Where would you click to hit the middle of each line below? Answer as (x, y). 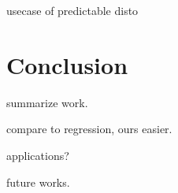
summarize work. (47, 102)
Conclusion (67, 64)
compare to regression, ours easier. (89, 129)
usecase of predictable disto (72, 10)
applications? (38, 155)
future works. (38, 182)
